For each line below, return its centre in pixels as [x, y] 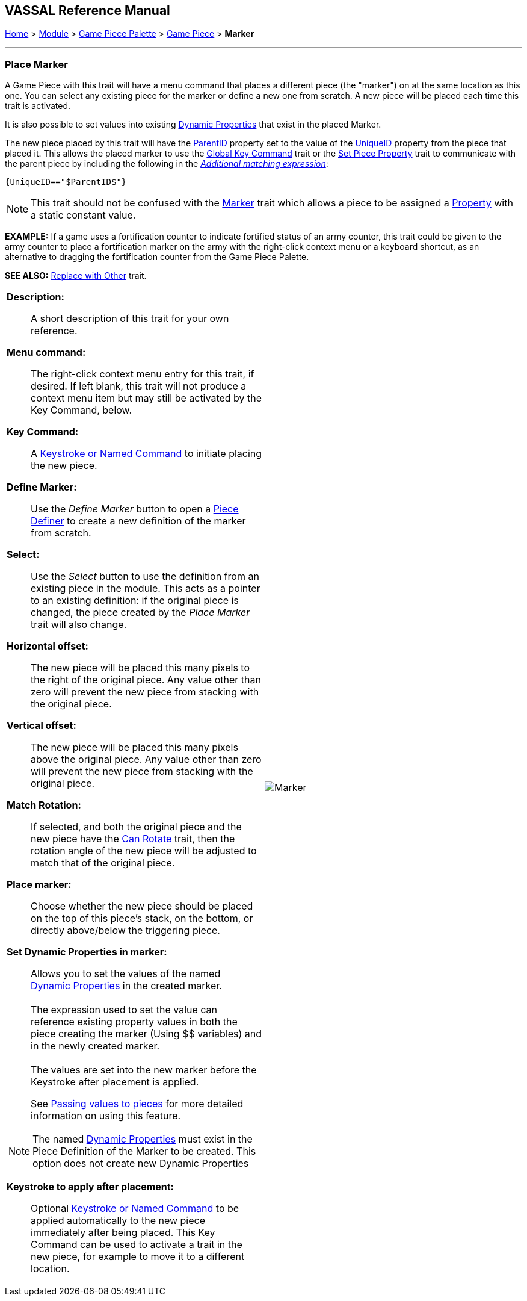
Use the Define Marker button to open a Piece [135, 509]
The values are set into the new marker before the [144, 1070]
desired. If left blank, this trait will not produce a [139, 386]
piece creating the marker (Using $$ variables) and [146, 1034]
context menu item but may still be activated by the [146, 398]
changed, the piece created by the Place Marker [140, 613]
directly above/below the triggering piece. [125, 930]
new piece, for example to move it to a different [138, 1257]
